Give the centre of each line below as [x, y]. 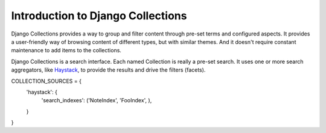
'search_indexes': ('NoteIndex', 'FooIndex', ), [97, 101]
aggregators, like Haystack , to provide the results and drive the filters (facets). [108, 70]
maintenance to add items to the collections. [66, 51]
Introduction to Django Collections [99, 16]
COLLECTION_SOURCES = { [46, 81]
